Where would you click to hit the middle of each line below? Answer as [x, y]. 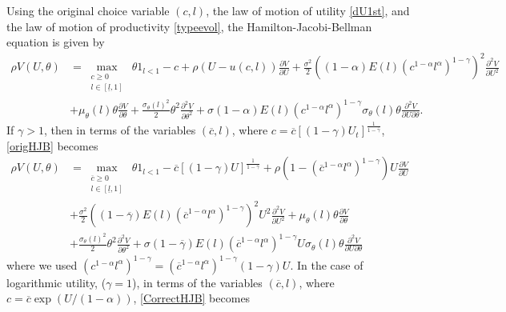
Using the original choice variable [88, 10]
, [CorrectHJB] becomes [192, 298]
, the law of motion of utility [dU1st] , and [308, 10]
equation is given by [56, 42]
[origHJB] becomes [52, 145]
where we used [42, 264]
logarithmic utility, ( [56, 282]
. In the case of [327, 264]
